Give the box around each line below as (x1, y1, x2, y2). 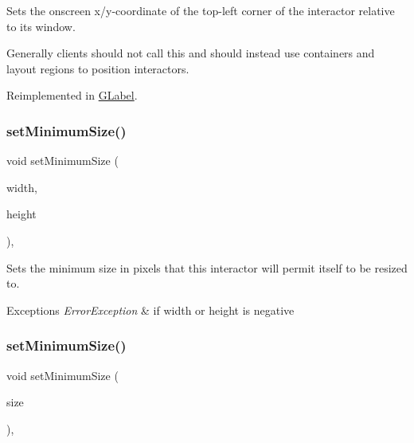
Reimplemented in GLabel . (6, 87, 138, 104)
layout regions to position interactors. (6, 60, 189, 76)
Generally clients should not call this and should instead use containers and (6, 45, 375, 61)
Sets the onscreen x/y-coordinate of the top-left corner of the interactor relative (6, 2, 395, 18)
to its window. (6, 18, 76, 34)
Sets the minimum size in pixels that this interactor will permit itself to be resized (6, 259, 408, 276)
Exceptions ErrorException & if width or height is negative (6, 301, 295, 318)
